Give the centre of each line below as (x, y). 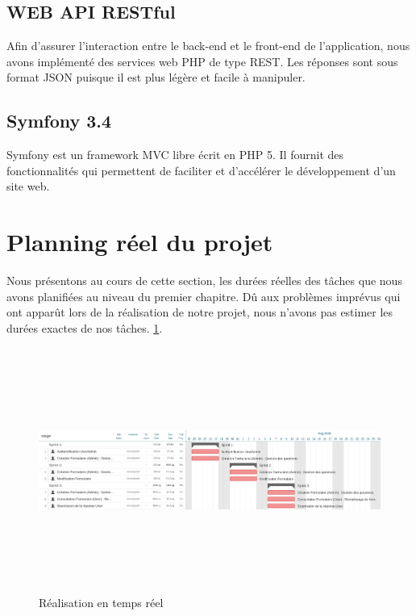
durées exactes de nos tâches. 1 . (85, 327)
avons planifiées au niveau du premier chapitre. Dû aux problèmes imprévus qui (204, 296)
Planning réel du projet (140, 242)
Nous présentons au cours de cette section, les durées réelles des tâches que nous (204, 281)
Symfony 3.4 (59, 121)
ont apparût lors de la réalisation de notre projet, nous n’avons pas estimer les (200, 312)
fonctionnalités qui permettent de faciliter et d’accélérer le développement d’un (201, 170)
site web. (28, 186)
